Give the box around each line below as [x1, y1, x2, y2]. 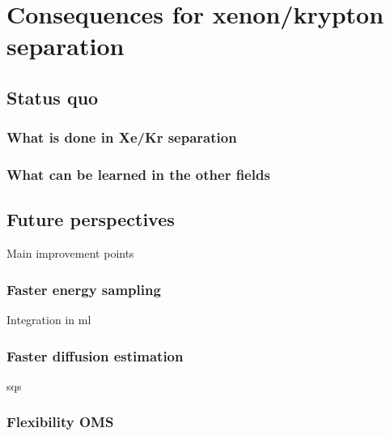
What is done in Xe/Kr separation [6, 127, 237, 147]
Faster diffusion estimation [6, 345, 184, 365]
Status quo [6, 84, 99, 109]
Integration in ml [6, 311, 91, 328]
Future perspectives [6, 207, 175, 232]
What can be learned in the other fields [6, 165, 270, 185]
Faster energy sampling [6, 279, 161, 299]
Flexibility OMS [6, 412, 114, 432]
